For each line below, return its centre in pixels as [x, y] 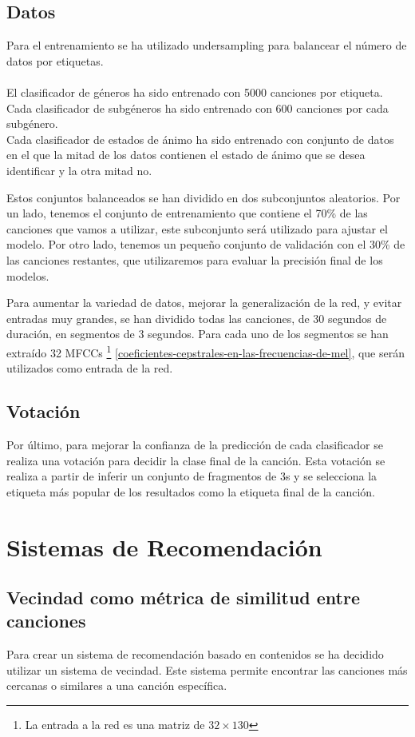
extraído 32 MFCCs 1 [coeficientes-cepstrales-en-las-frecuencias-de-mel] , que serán [206, 351]
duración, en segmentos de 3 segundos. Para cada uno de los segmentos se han [198, 334]
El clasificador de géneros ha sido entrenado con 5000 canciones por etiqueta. [195, 92]
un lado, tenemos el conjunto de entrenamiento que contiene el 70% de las [187, 213]
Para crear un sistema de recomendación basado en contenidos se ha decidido [195, 654]
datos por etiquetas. [55, 60]
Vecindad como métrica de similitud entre [184, 598]
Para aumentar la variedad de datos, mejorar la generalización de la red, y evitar [204, 303]
